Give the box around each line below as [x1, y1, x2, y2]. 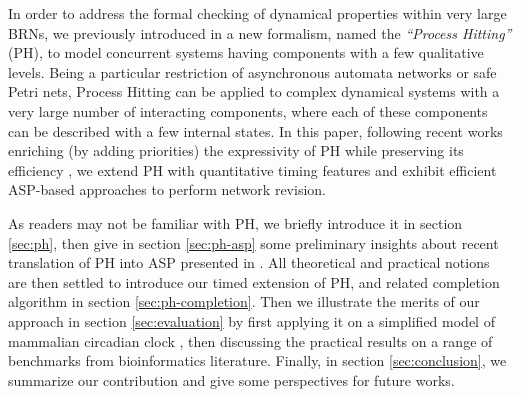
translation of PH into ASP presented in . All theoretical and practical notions [8, 252, 490, 273]
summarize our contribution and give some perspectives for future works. [8, 369, 455, 390]
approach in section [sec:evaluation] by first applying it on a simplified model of [8, 310, 495, 331]
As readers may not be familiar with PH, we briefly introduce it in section [8, 212, 463, 233]
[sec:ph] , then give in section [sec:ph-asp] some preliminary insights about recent [8, 232, 499, 253]
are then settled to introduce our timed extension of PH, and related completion [8, 271, 500, 292]
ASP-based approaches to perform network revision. [8, 179, 326, 200]
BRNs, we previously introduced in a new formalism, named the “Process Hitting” [8, 22, 512, 43]
